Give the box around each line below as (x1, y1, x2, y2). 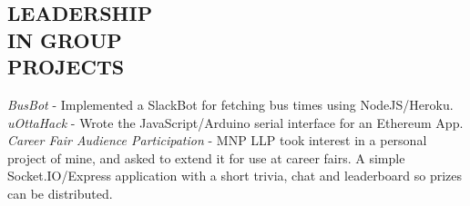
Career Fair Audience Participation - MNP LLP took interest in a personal (7, 131, 427, 150)
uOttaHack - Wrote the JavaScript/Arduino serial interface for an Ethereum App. (7, 113, 464, 132)
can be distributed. (7, 183, 113, 202)
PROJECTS (7, 53, 125, 81)
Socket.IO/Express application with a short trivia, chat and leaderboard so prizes (7, 166, 463, 185)
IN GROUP (7, 25, 122, 54)
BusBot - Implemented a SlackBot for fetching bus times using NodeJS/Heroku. (7, 94, 454, 113)
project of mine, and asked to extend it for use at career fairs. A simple (7, 148, 405, 167)
